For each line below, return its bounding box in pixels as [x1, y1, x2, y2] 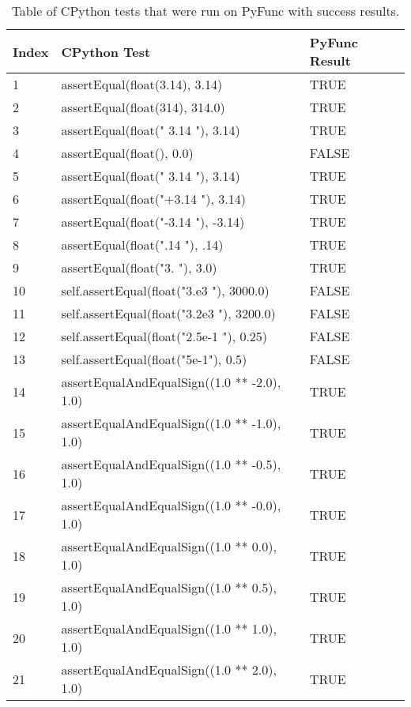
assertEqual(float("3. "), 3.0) [61, 258, 217, 276]
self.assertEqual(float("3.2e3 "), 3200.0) [61, 304, 276, 322]
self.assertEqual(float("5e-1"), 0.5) [61, 350, 247, 368]
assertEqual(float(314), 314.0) [61, 98, 225, 116]
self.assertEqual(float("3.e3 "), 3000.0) [61, 281, 270, 299]
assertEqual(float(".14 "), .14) [61, 235, 224, 254]
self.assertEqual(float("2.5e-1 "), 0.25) [61, 327, 268, 345]
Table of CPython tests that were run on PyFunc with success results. [11, 2, 400, 20]
